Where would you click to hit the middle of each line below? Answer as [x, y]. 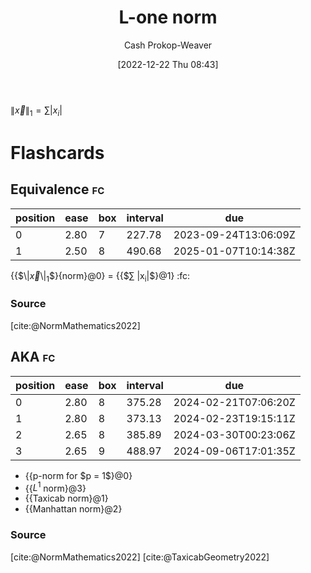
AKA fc [33, 357]
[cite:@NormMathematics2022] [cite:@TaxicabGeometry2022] [140, 557]
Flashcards [57, 152]
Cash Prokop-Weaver [168, 45]
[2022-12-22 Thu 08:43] [168, 64]
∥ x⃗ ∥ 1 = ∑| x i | [36, 111]
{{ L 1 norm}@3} [55, 487]
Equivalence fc [57, 189]
